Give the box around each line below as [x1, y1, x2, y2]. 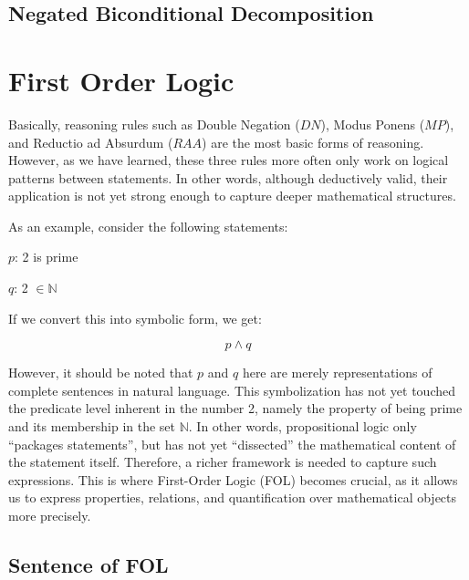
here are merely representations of [242, 363, 433, 382]
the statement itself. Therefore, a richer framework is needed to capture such [8, 452, 437, 471]
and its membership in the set [8, 417, 176, 436]
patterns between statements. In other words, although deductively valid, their [8, 168, 448, 187]
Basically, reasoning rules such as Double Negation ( [8, 114, 300, 133]
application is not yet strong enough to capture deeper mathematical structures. [8, 186, 456, 205]
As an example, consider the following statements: [8, 216, 288, 235]
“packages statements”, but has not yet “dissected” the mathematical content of [8, 434, 456, 453]
